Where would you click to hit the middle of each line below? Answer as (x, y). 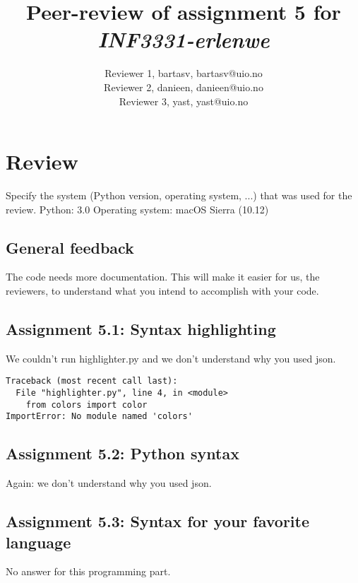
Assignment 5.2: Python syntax (123, 453)
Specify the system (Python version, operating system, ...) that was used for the (179, 195)
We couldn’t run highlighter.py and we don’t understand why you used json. (171, 358)
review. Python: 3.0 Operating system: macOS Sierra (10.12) (137, 209)
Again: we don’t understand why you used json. (109, 483)
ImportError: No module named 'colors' (99, 417)
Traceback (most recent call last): (92, 381)
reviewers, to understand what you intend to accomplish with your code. (162, 291)
